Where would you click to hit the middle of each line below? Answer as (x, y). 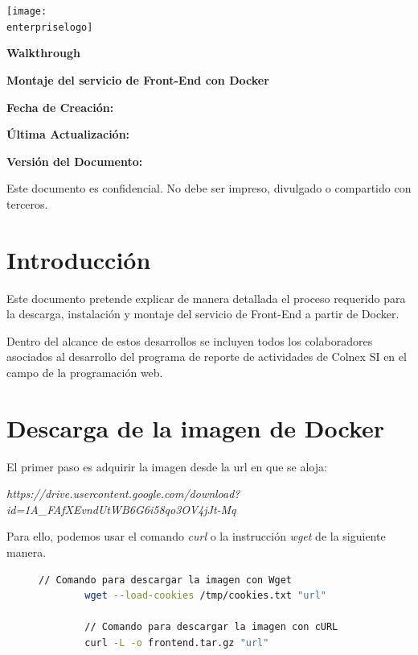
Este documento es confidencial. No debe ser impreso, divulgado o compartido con (209, 188)
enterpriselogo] (50, 27)
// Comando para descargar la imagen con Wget (165, 580)
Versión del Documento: (75, 161)
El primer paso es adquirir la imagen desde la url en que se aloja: (167, 466)
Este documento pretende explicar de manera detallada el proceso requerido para (206, 298)
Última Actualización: (68, 134)
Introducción (79, 259)
